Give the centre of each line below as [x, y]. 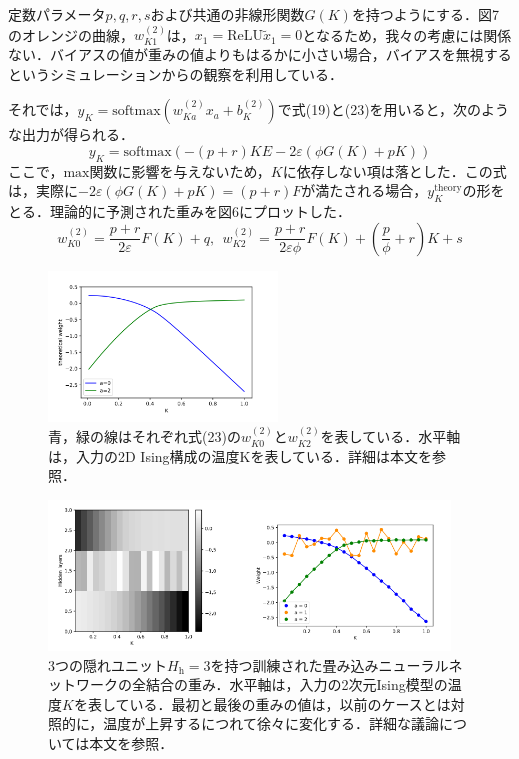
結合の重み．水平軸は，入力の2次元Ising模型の [296, 684]
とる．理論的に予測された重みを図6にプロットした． [179, 210]
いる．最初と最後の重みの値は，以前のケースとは [290, 703]
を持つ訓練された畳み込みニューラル [329, 664]
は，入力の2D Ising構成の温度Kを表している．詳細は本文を [240, 455]
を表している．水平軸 [390, 436]
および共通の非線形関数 [227, 14]
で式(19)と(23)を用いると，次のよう [393, 109]
